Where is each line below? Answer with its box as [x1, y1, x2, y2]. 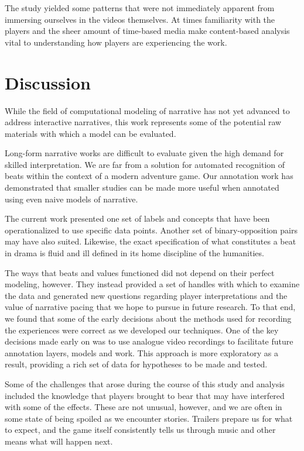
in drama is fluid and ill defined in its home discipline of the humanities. [5, 247, 264, 259]
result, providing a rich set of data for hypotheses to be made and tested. [5, 358, 268, 370]
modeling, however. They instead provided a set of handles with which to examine [5, 278, 300, 290]
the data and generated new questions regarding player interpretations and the [5, 289, 288, 301]
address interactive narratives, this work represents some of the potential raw [5, 116, 282, 128]
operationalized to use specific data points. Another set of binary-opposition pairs [5, 223, 298, 236]
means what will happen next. [5, 435, 113, 447]
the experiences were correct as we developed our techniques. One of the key [5, 323, 279, 336]
